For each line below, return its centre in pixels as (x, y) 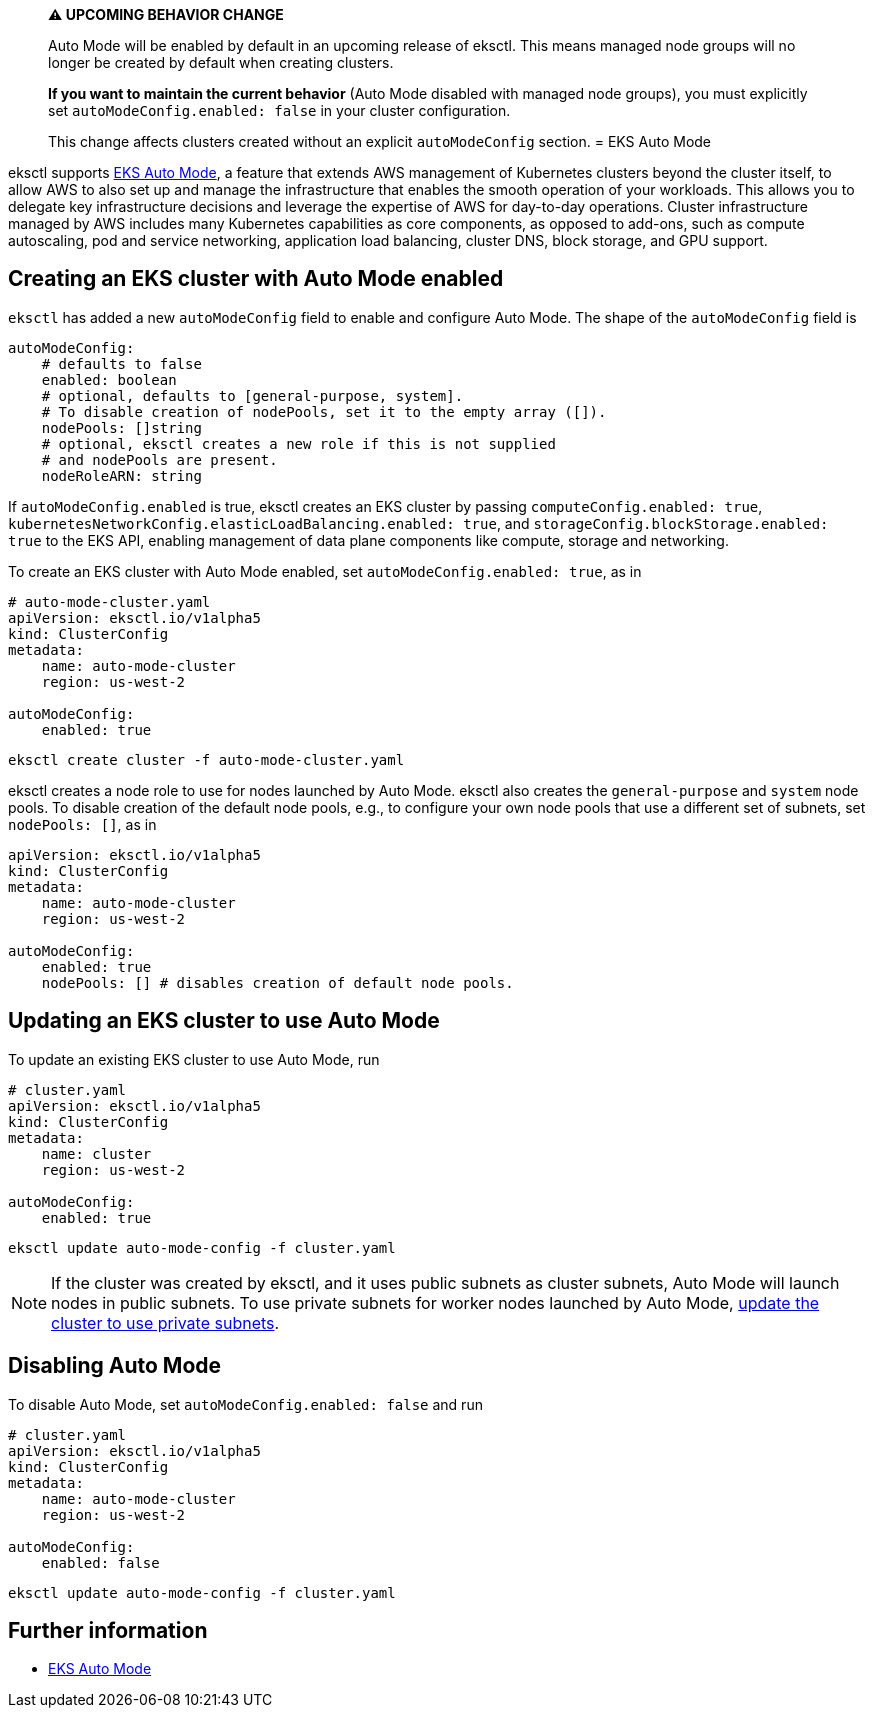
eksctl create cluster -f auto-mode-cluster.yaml (206, 759)
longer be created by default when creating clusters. (221, 62)
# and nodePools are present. (159, 459)
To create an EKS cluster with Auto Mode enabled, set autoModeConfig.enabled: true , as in (325, 571)
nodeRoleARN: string (121, 475)
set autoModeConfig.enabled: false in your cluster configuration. (279, 110)
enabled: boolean (109, 379)
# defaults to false (121, 363)
